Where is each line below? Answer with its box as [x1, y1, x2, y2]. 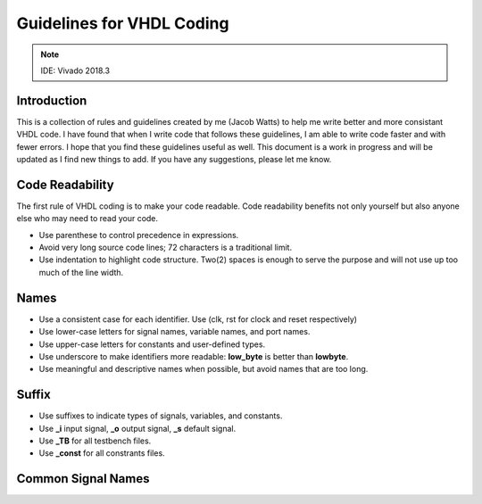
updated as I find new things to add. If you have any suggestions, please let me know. [16, 154, 332, 165]
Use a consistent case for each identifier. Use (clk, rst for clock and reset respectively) [38, 313, 357, 325]
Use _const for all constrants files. [38, 448, 165, 459]
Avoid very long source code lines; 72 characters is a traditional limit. [38, 242, 293, 253]
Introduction [16, 93, 87, 108]
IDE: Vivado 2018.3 [40, 65, 111, 76]
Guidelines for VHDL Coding [16, 13, 229, 33]
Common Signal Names [16, 471, 150, 486]
